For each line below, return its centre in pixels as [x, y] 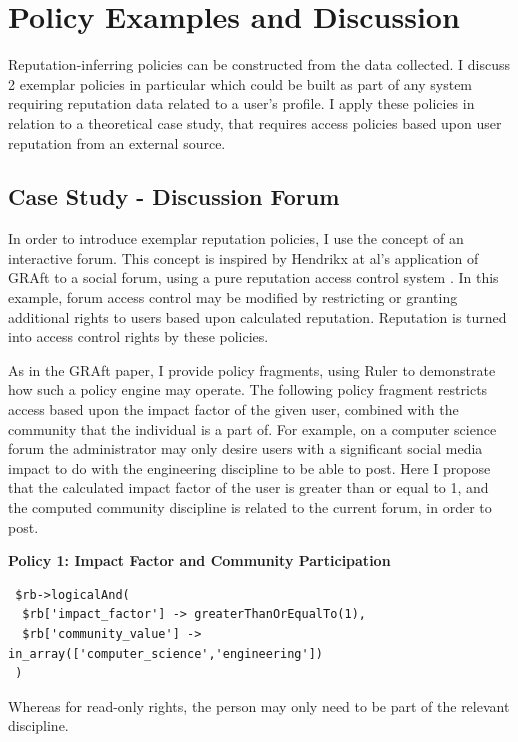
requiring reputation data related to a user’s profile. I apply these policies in [241, 103]
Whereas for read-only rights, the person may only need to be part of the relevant [259, 705]
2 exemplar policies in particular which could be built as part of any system [240, 83]
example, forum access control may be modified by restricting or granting [233, 297]
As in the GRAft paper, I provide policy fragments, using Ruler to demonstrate [252, 369]
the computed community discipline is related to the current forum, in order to [250, 507]
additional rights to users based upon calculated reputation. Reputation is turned [257, 316]
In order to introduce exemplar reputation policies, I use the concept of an [236, 238]
